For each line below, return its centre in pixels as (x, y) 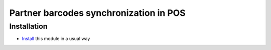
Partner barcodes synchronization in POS (97, 13)
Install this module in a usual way (56, 39)
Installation (28, 26)
